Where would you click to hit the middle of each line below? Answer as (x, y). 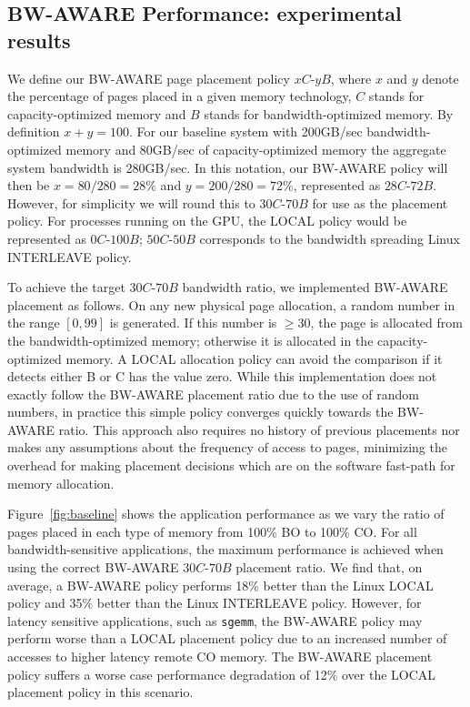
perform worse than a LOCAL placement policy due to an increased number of (227, 638)
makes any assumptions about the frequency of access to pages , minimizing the (227, 447)
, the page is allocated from (386, 323)
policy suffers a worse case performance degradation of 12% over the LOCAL (222, 674)
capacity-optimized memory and (97, 113)
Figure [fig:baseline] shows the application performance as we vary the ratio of (226, 514)
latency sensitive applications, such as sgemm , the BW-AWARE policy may (215, 620)
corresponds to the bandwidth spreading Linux (330, 238)
